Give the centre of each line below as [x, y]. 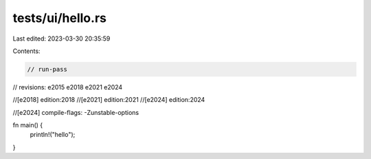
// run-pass [47, 69]
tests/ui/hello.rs [59, 18]
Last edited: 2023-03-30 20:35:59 [61, 39]
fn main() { [28, 125]
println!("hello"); [53, 135]
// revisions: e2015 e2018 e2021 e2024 [68, 87]
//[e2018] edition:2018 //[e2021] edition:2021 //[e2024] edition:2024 [109, 100]
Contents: [26, 51]
